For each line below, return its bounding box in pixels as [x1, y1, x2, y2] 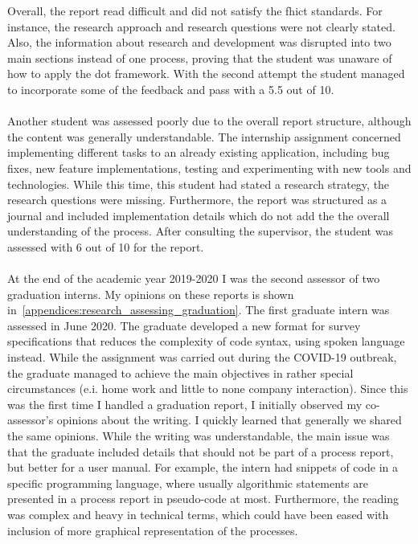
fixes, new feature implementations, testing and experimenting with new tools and [7, 159, 412, 176]
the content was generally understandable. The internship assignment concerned [7, 128, 401, 145]
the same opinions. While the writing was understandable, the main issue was [7, 427, 390, 444]
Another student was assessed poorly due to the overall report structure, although [7, 112, 412, 129]
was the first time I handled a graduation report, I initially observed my [7, 395, 363, 412]
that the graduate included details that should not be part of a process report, [7, 443, 394, 460]
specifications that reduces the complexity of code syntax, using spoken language [7, 333, 405, 350]
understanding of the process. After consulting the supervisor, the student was [7, 223, 393, 239]
